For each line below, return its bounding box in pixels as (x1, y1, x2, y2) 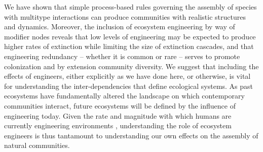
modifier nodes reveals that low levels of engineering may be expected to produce (4, 31, 256, 41)
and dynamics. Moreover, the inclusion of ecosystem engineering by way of (4, 21, 235, 32)
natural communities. (4, 140, 70, 150)
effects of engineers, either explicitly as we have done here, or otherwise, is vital (4, 71, 251, 81)
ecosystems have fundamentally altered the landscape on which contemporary (4, 90, 245, 101)
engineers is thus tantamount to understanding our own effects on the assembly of (4, 130, 258, 140)
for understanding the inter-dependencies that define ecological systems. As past (4, 80, 253, 91)
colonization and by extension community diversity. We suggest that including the (4, 61, 259, 71)
